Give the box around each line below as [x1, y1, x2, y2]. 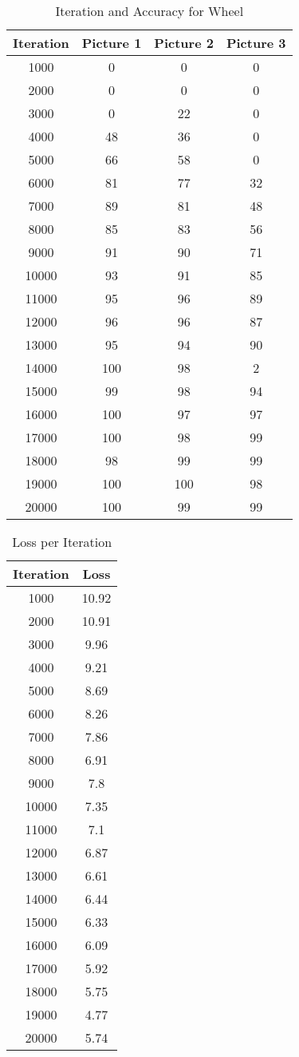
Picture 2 [154, 34, 214, 52]
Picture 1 [81, 34, 142, 52]
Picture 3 [226, 34, 286, 52]
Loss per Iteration [12, 532, 112, 551]
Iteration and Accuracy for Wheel [55, 2, 244, 20]
